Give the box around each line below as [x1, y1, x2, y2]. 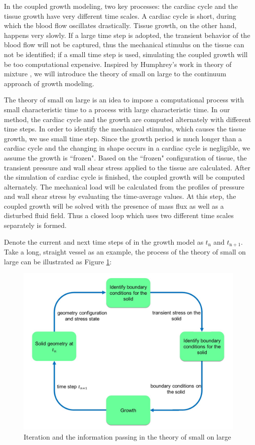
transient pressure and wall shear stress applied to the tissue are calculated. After [4, 162, 251, 172]
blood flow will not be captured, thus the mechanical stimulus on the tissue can [4, 39, 244, 50]
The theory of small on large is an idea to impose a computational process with [4, 95, 244, 105]
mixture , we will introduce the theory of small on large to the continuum [4, 68, 226, 79]
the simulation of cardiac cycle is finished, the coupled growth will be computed [4, 172, 245, 182]
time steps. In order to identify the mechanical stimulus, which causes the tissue [4, 124, 246, 134]
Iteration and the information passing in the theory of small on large [24, 431, 231, 442]
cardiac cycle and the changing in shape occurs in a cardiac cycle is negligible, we [4, 143, 250, 153]
